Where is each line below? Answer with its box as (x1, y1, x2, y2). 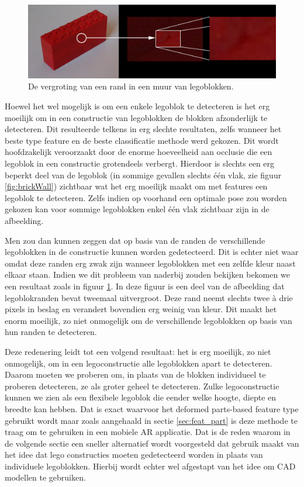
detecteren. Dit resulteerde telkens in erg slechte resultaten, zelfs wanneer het (5, 123, 282, 135)
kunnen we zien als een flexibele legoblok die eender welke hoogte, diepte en (5, 391, 277, 403)
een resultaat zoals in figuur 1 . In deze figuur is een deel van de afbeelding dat (5, 279, 285, 292)
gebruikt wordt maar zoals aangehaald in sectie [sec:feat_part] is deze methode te (5, 414, 298, 426)
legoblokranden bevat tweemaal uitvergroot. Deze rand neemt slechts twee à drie (5, 291, 293, 303)
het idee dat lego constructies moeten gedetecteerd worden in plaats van (5, 448, 263, 461)
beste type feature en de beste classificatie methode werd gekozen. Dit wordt (5, 134, 279, 146)
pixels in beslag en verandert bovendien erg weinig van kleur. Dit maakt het (5, 303, 277, 315)
